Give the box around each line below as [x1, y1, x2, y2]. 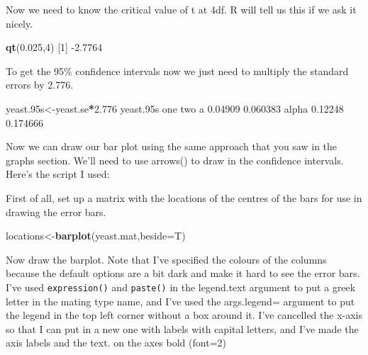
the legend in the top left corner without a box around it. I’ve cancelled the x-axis [6, 308, 363, 322]
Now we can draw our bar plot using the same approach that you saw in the [6, 139, 338, 154]
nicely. [6, 16, 33, 30]
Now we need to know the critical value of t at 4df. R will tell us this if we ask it [6, 2, 357, 16]
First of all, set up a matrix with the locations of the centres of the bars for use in [6, 190, 362, 205]
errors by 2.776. [6, 77, 74, 92]
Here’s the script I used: [6, 167, 110, 181]
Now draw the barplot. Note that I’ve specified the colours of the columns [6, 252, 327, 266]
